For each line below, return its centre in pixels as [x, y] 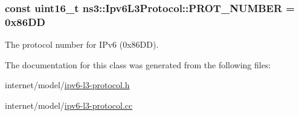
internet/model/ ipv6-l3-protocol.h [67, 85]
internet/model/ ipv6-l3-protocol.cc [69, 105]
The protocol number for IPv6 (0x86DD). [82, 44]
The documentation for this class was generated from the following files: [138, 64]
